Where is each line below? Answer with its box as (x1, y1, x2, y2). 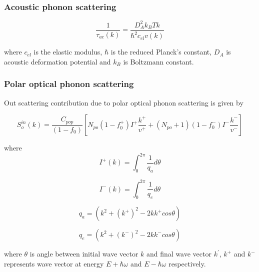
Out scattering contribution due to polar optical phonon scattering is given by (4, 97, 243, 107)
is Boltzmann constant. (123, 56, 194, 66)
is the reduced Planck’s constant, (110, 46, 212, 57)
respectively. (168, 258, 206, 268)
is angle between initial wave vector (29, 248, 138, 259)
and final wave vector (146, 248, 211, 259)
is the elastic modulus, (33, 46, 102, 57)
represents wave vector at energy (4, 258, 104, 268)
